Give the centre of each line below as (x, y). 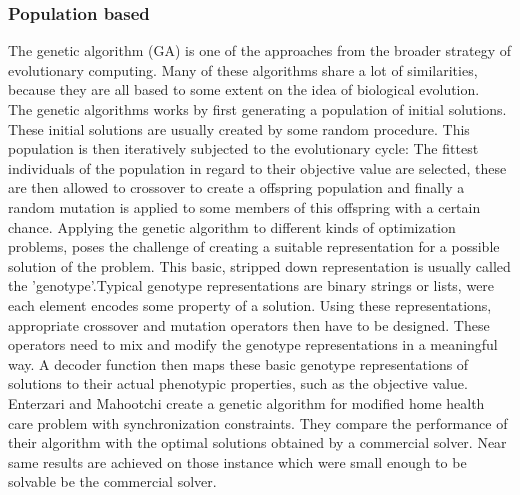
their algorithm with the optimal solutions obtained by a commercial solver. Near (257, 442)
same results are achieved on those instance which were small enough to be (237, 461)
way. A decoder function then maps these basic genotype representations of (238, 363)
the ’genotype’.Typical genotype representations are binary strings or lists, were (251, 285)
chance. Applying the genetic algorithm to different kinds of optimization (232, 226)
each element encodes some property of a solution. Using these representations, (250, 304)
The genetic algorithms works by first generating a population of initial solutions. (257, 109)
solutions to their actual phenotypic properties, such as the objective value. (238, 383)
